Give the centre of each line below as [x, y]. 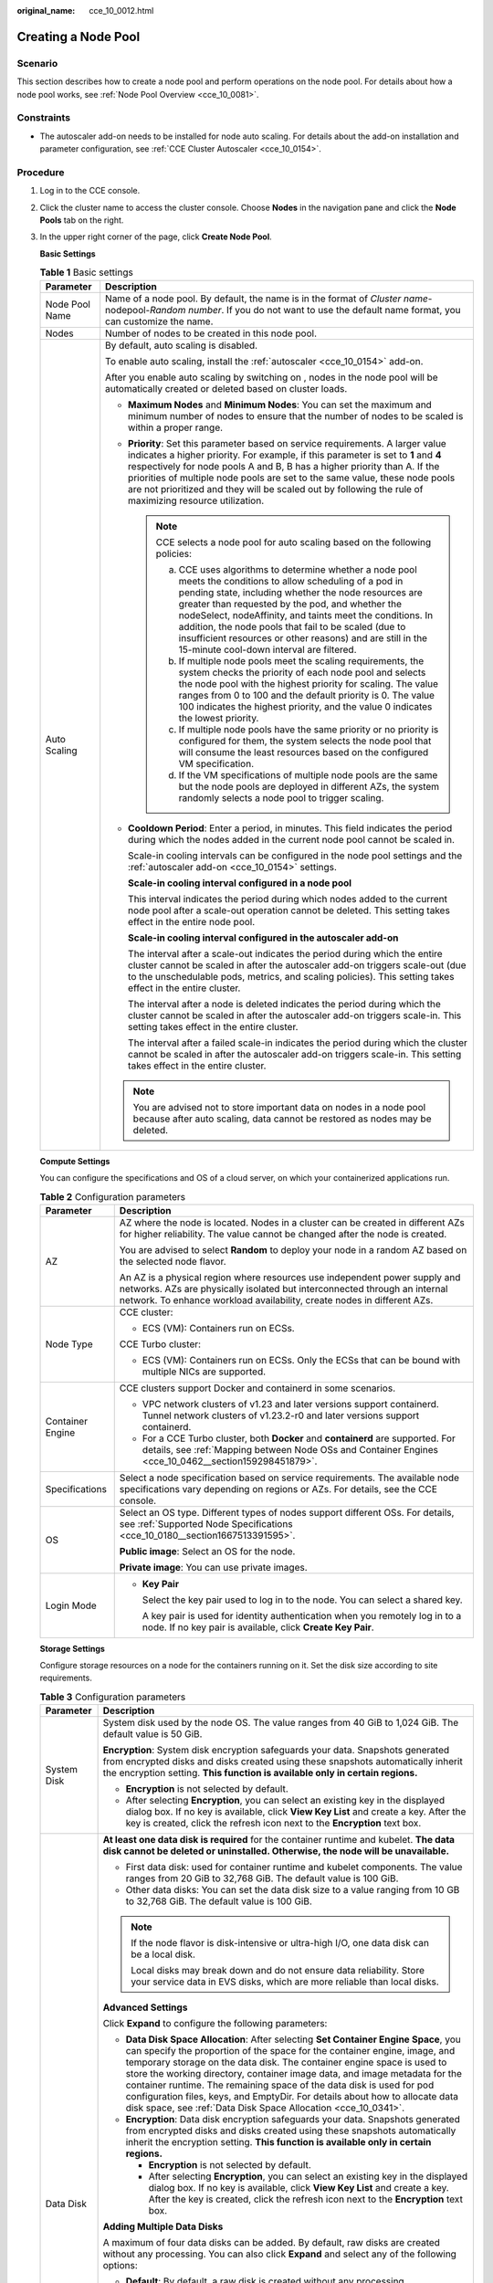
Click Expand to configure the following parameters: [215, 2024]
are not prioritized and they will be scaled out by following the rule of [276, 489]
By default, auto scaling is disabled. [182, 345]
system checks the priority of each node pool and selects [302, 672]
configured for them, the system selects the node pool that [305, 741]
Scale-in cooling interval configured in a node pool [240, 883]
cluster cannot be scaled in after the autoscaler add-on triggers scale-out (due [297, 965]
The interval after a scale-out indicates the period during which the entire [285, 953]
